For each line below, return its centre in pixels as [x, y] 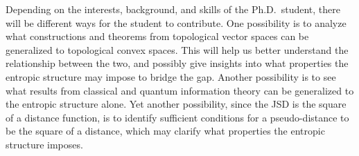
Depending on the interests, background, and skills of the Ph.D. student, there [173, 9]
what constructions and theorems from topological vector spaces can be [157, 36]
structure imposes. [44, 144]
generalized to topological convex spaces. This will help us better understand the [177, 49]
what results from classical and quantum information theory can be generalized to [180, 90]
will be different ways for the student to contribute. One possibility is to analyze [176, 22]
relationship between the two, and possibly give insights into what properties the [177, 63]
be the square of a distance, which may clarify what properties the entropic [165, 131]
